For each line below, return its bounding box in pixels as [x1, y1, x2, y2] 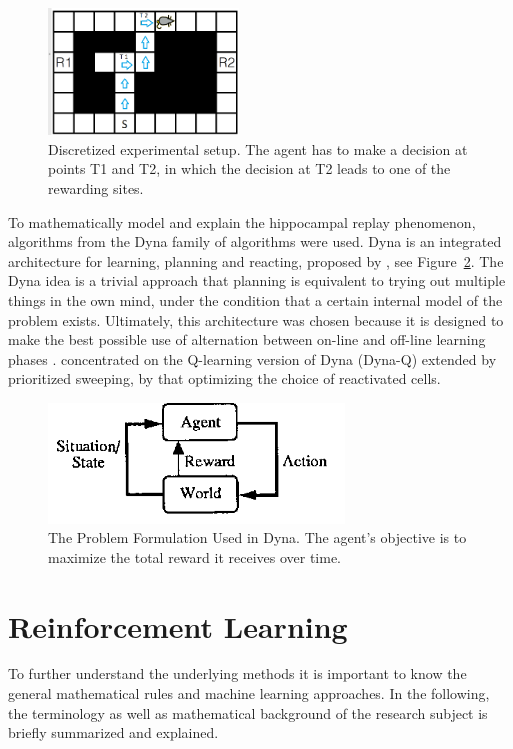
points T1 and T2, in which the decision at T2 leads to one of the [48, 158, 451, 179]
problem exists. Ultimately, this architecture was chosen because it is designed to [8, 309, 504, 330]
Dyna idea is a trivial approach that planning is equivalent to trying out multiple [8, 270, 506, 291]
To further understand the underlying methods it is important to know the [8, 663, 467, 684]
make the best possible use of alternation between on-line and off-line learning [8, 329, 486, 350]
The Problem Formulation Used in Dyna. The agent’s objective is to [48, 527, 467, 548]
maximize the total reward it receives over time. [48, 546, 342, 567]
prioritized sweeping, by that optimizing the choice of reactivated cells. [8, 368, 441, 389]
